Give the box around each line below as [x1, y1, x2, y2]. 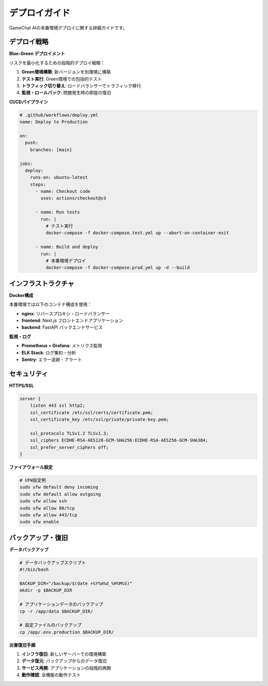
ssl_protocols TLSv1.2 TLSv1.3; [30, 431, 109, 436]
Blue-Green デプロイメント [9, 51, 66, 57]
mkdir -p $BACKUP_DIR [19, 588, 72, 593]
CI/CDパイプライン [9, 99, 48, 105]
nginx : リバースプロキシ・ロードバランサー [21, 311, 110, 316]
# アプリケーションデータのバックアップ [19, 602, 104, 607]
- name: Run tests [35, 209, 80, 215]
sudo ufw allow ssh [19, 499, 67, 504]
